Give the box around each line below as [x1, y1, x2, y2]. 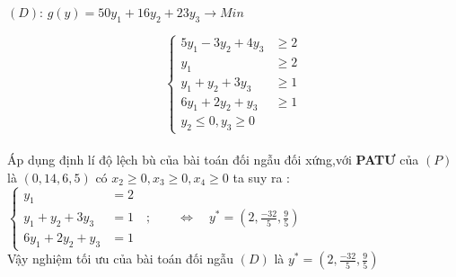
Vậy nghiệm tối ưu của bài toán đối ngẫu [7, 249, 234, 268]
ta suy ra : [232, 167, 290, 186]
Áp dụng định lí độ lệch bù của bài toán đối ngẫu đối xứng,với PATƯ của [7, 150, 419, 169]
